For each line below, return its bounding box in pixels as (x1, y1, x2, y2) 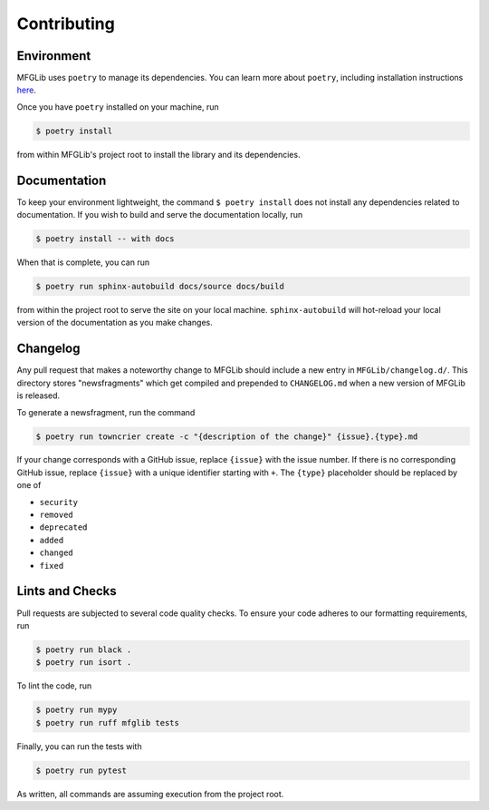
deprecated (39, 522, 88, 532)
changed (39, 548, 74, 558)
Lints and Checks (16, 583, 117, 599)
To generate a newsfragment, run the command (16, 406, 196, 417)
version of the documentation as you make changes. (16, 317, 213, 328)
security (39, 497, 79, 507)
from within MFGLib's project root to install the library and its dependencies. (16, 149, 301, 160)
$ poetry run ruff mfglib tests (35, 717, 180, 727)
